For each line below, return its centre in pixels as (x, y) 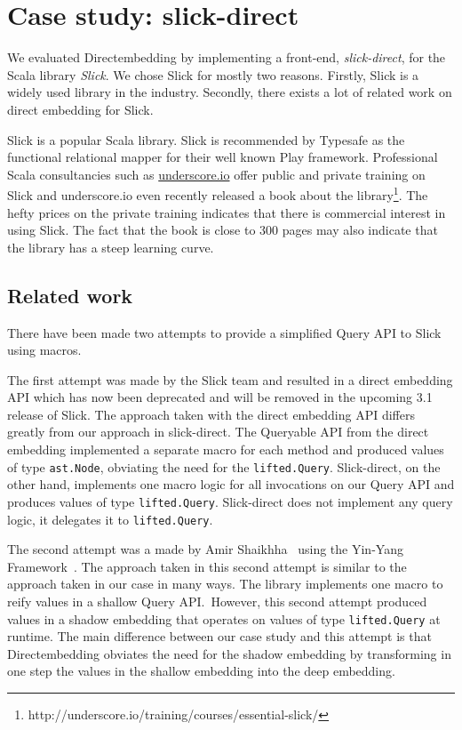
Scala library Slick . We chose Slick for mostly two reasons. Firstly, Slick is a (213, 74)
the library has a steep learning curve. (111, 247)
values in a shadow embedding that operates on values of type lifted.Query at (224, 618)
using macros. (44, 350)
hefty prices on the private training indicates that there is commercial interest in (227, 212)
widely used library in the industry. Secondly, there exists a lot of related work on (230, 92)
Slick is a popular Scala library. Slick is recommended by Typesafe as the (206, 139)
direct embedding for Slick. (80, 109)
